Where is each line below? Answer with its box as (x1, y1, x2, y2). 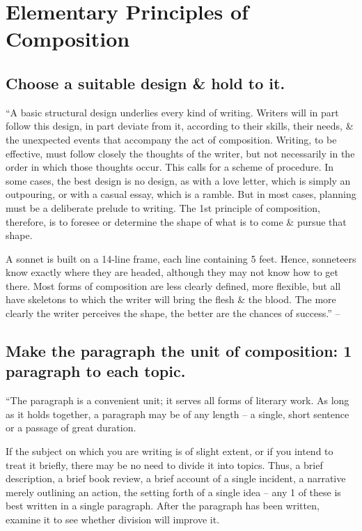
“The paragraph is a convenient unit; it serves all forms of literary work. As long (6, 393, 349, 408)
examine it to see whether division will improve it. (6, 512, 220, 527)
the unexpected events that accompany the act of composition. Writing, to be (6, 132, 337, 146)
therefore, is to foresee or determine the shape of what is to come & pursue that (6, 214, 347, 229)
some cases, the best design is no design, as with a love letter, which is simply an (6, 173, 351, 187)
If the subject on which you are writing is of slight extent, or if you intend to (6, 444, 333, 459)
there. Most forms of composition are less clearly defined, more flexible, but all (6, 278, 341, 293)
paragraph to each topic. (6, 360, 186, 382)
